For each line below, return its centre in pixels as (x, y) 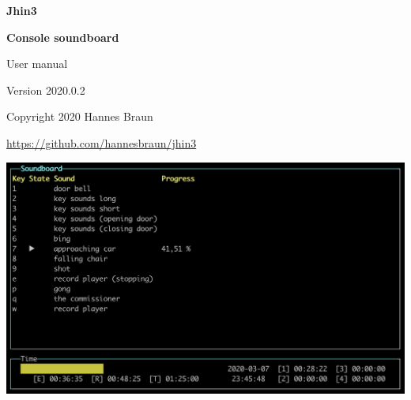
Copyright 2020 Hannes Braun (80, 116)
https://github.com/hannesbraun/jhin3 (102, 142)
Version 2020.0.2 (46, 90)
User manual (37, 64)
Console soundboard (63, 37)
